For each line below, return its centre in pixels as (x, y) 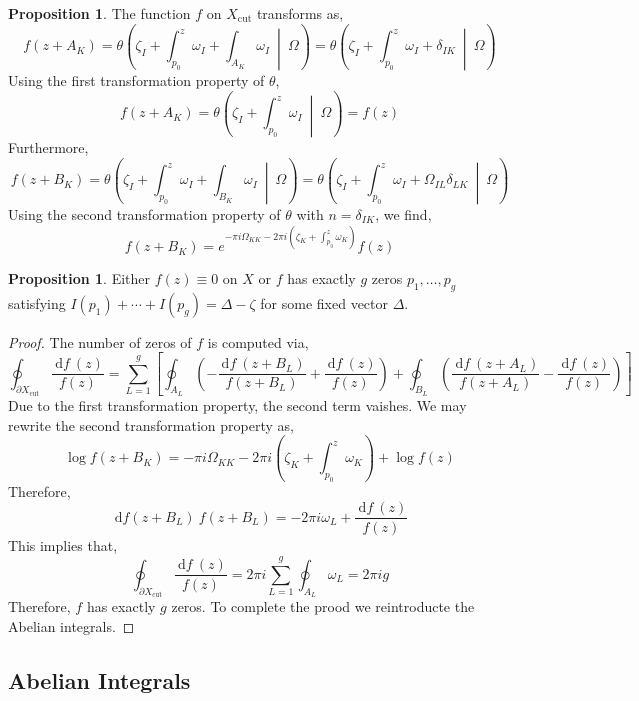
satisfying (37, 302)
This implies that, (63, 544)
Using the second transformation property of (144, 214)
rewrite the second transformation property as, (151, 424)
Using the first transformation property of (136, 80)
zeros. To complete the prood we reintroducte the (323, 606)
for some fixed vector (324, 302)
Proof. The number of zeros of (100, 341)
